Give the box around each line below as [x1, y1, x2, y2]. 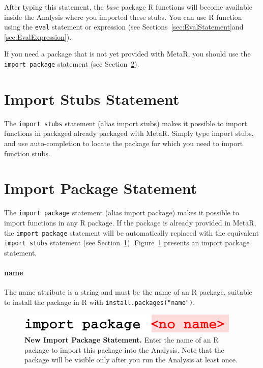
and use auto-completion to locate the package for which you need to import [4, 138, 243, 149]
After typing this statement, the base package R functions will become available [4, 2, 252, 12]
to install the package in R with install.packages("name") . [4, 296, 195, 307]
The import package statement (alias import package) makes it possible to [4, 207, 239, 218]
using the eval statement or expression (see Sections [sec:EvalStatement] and [4, 21, 244, 32]
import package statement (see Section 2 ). [4, 59, 139, 69]
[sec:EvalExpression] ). [4, 31, 72, 42]
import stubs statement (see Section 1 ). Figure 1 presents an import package [4, 237, 250, 248]
